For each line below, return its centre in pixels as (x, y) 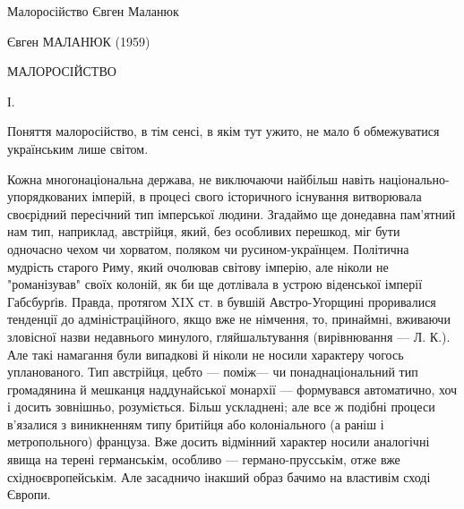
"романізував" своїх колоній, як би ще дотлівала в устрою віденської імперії (215, 284)
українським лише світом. (78, 148)
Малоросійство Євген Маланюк (93, 11)
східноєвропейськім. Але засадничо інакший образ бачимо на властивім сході (219, 476)
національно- (414, 178)
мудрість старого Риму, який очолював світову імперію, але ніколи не (198, 266)
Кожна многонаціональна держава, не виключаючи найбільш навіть (191, 178)
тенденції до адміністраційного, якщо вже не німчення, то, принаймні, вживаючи (229, 319)
